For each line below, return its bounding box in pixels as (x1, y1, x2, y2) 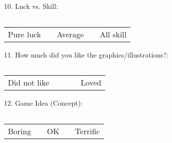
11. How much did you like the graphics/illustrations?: (4, 49, 169, 59)
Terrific (75, 125, 100, 137)
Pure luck (8, 28, 41, 40)
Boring (8, 125, 31, 137)
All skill (99, 28, 127, 40)
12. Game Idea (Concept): (4, 98, 83, 108)
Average (56, 28, 84, 40)
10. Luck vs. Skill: (4, 1, 58, 11)
